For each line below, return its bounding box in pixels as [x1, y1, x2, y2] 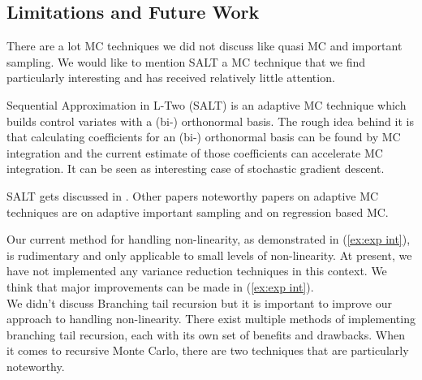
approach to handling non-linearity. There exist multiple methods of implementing [6, 310, 416, 327]
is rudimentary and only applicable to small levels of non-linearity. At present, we [6, 246, 412, 263]
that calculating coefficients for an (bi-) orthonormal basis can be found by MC [6, 128, 401, 145]
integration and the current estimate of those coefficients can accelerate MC [6, 144, 383, 161]
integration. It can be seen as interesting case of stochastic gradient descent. [6, 160, 385, 177]
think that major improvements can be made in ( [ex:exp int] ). [6, 278, 314, 295]
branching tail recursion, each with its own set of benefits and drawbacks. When [6, 326, 405, 343]
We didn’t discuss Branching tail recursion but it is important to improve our [6, 294, 392, 311]
